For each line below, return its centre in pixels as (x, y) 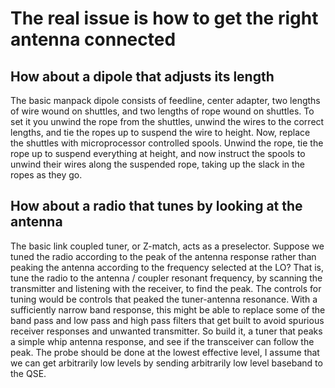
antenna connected (93, 39)
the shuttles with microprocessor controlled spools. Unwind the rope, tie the (167, 143)
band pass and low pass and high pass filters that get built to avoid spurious (167, 320)
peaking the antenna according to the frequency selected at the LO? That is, (167, 267)
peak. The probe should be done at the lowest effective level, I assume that (165, 352)
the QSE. (28, 373)
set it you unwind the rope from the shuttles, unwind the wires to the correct (167, 121)
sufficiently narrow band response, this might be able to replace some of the (168, 309)
